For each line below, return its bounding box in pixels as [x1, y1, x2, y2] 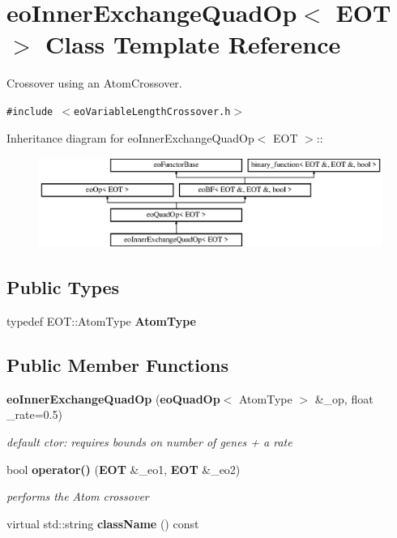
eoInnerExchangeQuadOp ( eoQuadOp [6, 390, 220, 407]
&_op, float [314, 390, 374, 407]
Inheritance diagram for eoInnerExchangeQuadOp [6, 129, 254, 146]
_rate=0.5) [6, 406, 62, 423]
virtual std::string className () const [6, 515, 199, 532]
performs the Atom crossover [6, 488, 149, 505]
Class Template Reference [45, 28, 341, 61]
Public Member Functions [6, 352, 228, 377]
